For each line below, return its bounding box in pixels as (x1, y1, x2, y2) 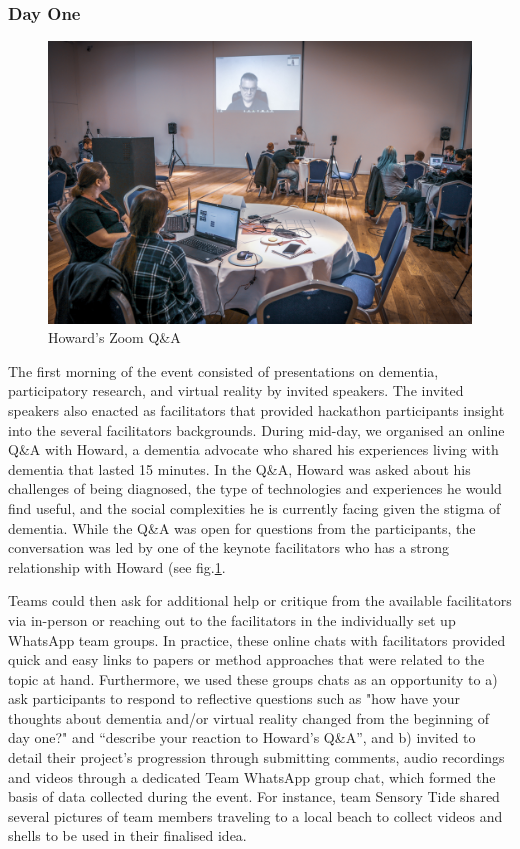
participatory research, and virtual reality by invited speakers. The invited (8, 380, 464, 401)
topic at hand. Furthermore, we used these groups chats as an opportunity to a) (8, 668, 498, 689)
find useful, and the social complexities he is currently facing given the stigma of (8, 497, 501, 518)
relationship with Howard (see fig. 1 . (8, 556, 226, 577)
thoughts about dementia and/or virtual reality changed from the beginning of (8, 707, 489, 728)
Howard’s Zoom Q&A (48, 327, 181, 348)
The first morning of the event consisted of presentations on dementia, (8, 360, 439, 381)
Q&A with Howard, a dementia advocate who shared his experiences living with (8, 439, 499, 460)
